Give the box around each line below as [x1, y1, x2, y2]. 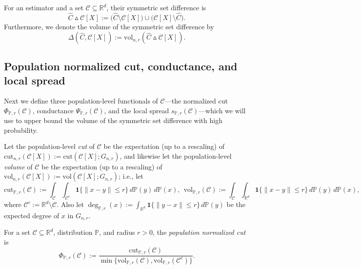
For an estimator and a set [4, 2, 83, 12]
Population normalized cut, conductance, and [4, 58, 238, 73]
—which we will [199, 105, 246, 115]
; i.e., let [119, 171, 143, 181]
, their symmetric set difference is [106, 2, 206, 12]
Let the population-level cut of [4, 141, 95, 151]
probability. [4, 124, 38, 135]
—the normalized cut [164, 96, 228, 105]
